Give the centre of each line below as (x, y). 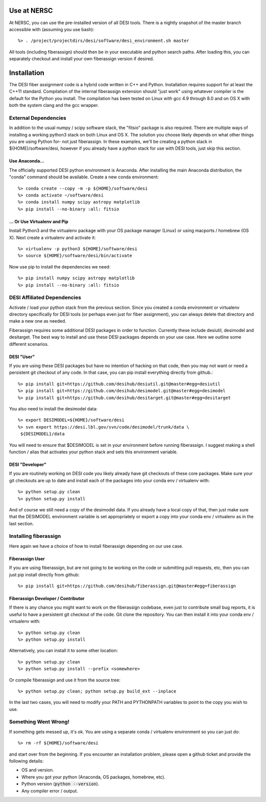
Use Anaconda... (27, 161)
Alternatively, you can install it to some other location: (64, 651)
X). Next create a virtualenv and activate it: (52, 237)
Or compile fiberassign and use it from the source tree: (65, 680)
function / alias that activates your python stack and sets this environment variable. (94, 452)
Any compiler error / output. (50, 791)
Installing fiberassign (35, 536)
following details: (26, 761)
